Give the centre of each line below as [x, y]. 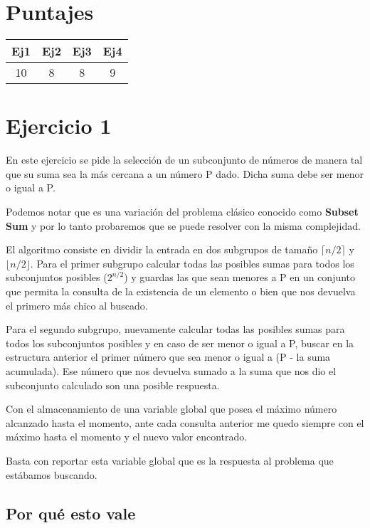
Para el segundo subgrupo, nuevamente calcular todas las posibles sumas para [175, 329]
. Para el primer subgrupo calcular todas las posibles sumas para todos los [192, 263]
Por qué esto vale [71, 513]
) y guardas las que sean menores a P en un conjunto [240, 277]
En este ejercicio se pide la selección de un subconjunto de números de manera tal [184, 160]
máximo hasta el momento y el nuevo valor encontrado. [127, 437]
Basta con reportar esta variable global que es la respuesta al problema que [170, 460]
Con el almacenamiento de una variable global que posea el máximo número [171, 409]
